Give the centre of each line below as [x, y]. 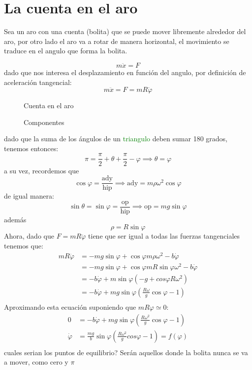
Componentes [44, 122]
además [15, 219]
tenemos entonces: [31, 148]
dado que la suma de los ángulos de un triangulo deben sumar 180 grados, [116, 139]
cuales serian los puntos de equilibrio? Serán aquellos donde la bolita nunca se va [126, 352]
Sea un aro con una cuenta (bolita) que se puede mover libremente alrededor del [125, 31]
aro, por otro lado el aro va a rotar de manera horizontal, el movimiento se [117, 41]
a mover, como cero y [36, 362]
